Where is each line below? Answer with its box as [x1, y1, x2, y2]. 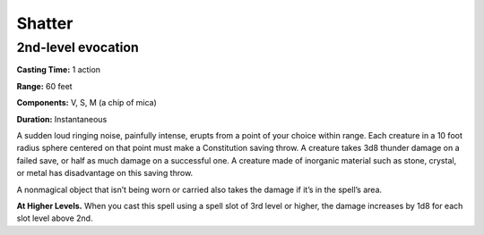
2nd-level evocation [16, 39, 139, 55]
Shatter [16, 13, 73, 33]
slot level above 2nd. [16, 213, 93, 223]
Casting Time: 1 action [16, 64, 101, 75]
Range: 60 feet [16, 80, 73, 91]
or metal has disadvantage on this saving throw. [16, 168, 194, 179]
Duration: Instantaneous [16, 113, 108, 124]
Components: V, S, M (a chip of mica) [16, 97, 157, 108]
